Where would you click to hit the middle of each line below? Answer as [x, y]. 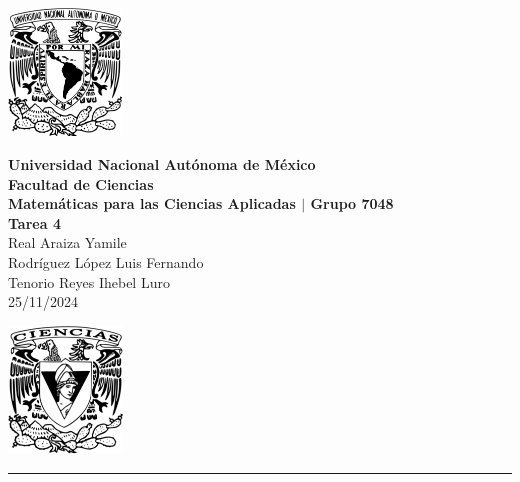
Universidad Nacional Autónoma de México [162, 164]
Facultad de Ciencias [81, 183]
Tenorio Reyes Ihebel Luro [89, 281]
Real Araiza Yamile [67, 242]
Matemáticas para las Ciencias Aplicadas [152, 203]
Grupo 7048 [352, 203]
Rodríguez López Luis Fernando [106, 262]
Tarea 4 [34, 222]
